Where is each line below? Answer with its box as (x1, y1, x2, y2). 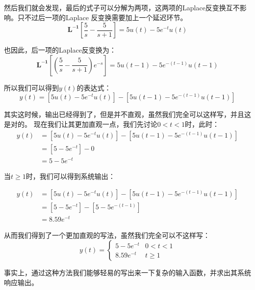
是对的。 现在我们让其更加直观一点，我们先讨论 (4, 118, 157, 129)
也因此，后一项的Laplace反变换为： (4, 45, 116, 55)
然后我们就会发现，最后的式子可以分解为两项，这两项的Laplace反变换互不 (4, 2, 240, 12)
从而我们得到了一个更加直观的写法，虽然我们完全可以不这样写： (4, 230, 210, 240)
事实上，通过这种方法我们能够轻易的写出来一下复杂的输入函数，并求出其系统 (4, 267, 251, 278)
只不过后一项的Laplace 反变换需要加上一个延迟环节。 (17, 12, 187, 22)
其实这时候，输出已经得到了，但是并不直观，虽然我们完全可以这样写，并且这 (4, 109, 251, 119)
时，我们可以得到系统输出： (25, 171, 115, 181)
